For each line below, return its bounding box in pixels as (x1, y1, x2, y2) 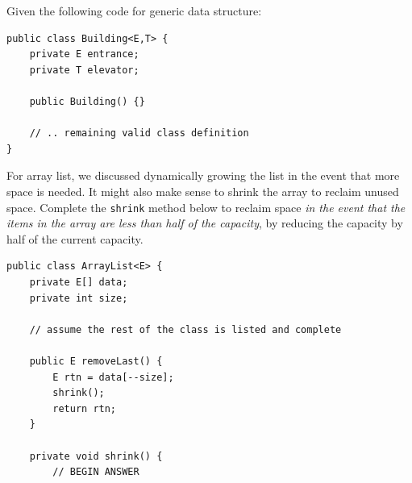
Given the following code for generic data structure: (6, 2, 262, 19)
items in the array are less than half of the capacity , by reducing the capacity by (6, 214, 403, 231)
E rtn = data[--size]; (52, 371, 174, 383)
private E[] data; (29, 276, 128, 288)
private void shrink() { (29, 450, 163, 462)
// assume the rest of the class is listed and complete (29, 323, 342, 335)
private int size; (29, 292, 128, 304)
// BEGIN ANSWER (52, 466, 139, 478)
